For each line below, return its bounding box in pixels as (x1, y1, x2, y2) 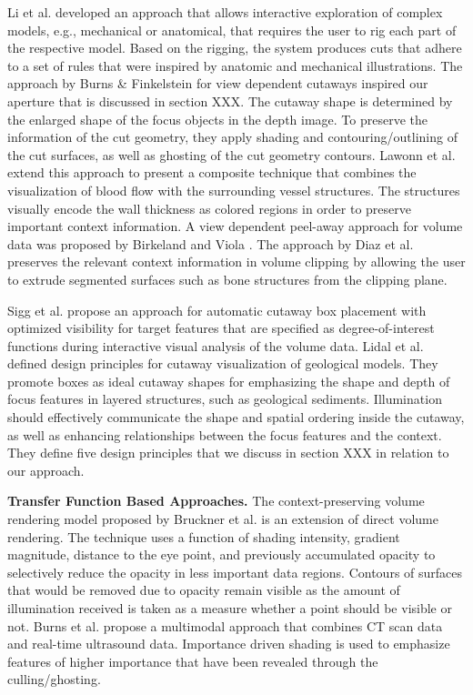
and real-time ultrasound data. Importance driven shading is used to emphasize (7, 634, 450, 653)
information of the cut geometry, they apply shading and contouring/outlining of (7, 127, 458, 146)
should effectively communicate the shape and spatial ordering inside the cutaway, (7, 408, 465, 427)
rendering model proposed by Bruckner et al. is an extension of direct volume (7, 509, 438, 529)
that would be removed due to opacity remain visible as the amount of (7, 580, 400, 599)
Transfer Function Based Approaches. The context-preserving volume (7, 491, 425, 510)
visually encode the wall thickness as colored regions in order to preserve (7, 198, 411, 217)
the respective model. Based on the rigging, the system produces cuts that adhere (7, 38, 462, 57)
